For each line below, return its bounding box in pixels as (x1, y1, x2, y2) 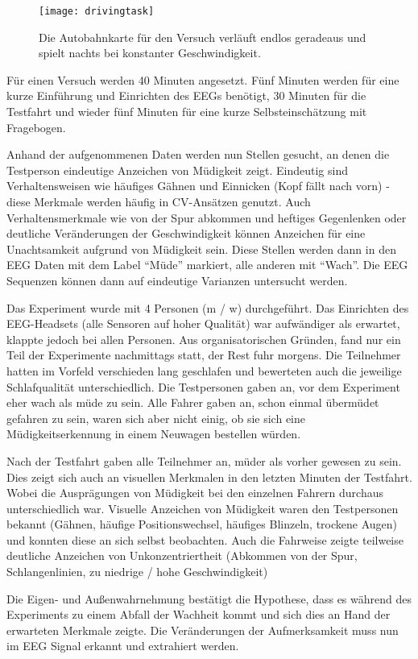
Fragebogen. (6, 118, 66, 135)
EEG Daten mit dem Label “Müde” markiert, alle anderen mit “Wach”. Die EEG (6, 256, 408, 273)
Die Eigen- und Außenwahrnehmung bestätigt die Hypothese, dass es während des (6, 590, 412, 607)
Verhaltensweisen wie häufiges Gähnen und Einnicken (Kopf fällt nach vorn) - (6, 177, 390, 194)
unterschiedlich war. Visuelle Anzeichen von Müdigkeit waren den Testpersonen (6, 499, 399, 516)
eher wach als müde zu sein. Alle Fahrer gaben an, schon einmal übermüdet (6, 394, 379, 411)
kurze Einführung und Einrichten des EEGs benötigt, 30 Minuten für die (6, 87, 366, 104)
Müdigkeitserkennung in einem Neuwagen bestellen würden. (6, 425, 301, 442)
